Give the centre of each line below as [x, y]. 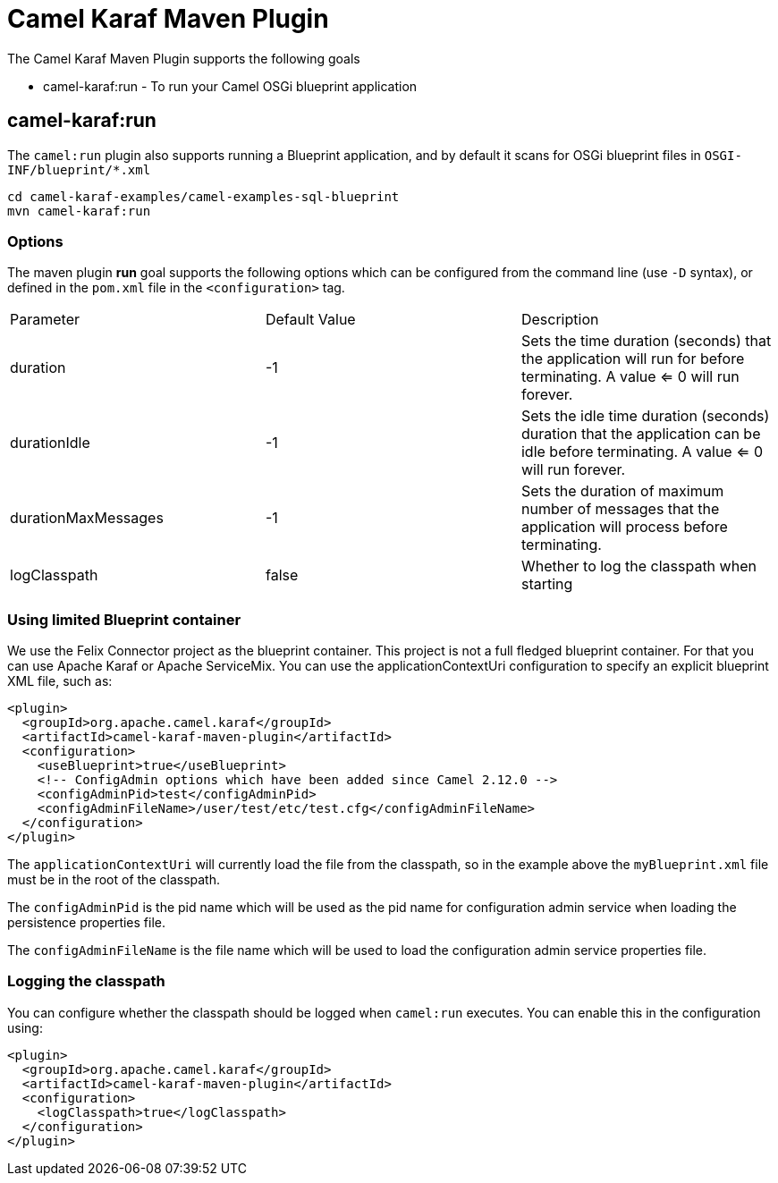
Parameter [45, 320]
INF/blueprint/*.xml [79, 169]
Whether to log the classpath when [638, 566]
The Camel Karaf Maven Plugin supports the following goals [184, 58]
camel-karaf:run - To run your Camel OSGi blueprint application [230, 86]
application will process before [624, 527]
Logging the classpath [86, 981]
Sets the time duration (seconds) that [646, 341]
